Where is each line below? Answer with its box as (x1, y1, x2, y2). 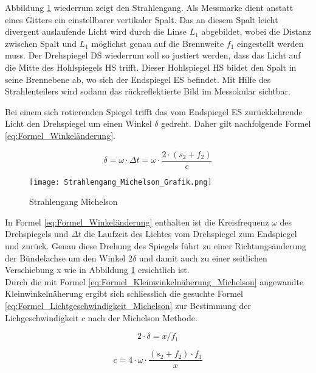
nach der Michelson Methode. (88, 311, 197, 324)
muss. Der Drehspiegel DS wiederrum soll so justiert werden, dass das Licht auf (5, 49, 301, 62)
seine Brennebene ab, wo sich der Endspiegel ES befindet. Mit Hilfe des (5, 73, 271, 85)
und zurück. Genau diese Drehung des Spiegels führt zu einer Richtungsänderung (5, 240, 307, 252)
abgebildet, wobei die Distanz (201, 25, 311, 38)
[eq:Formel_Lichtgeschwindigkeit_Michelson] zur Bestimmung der (5, 299, 251, 311)
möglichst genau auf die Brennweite (91, 37, 224, 49)
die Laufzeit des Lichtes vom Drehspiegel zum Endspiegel (84, 227, 297, 240)
